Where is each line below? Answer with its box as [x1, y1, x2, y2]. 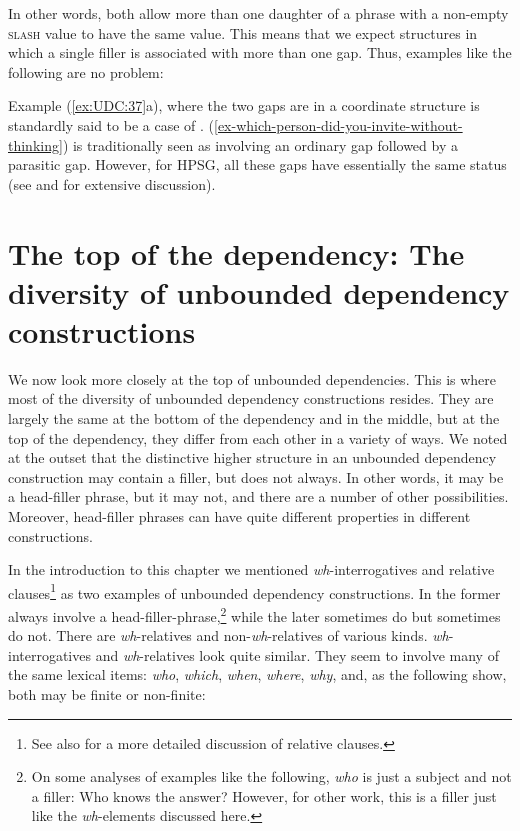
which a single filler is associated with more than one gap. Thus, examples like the [8, 42, 512, 63]
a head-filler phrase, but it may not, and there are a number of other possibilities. [8, 486, 509, 507]
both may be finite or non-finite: [8, 684, 206, 705]
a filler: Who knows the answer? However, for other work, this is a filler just [31, 785, 497, 806]
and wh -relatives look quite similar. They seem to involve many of [95, 644, 499, 665]
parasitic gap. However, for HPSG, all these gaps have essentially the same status [8, 154, 507, 175]
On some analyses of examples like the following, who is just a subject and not [31, 766, 512, 787]
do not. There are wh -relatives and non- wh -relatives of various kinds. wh [8, 625, 449, 646]
